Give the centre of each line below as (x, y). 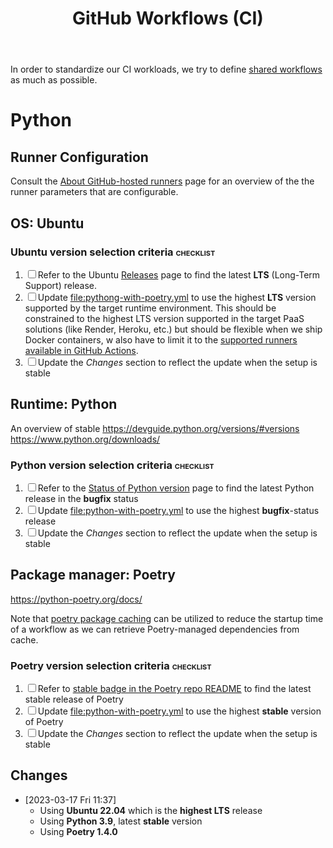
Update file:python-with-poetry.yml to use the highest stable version (179, 711)
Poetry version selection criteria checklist (111, 665)
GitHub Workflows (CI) (168, 18)
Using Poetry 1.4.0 (78, 831)
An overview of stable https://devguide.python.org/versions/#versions (155, 428)
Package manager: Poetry (93, 575)
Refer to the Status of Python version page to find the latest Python (176, 488)
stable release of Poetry (74, 699)
